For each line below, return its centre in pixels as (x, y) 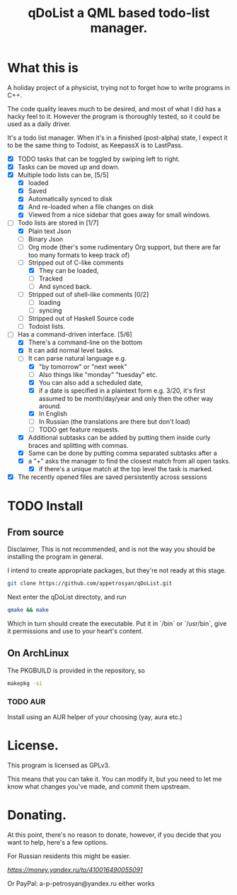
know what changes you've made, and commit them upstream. (99, 786)
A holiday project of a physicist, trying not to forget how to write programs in (119, 87)
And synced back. (65, 286)
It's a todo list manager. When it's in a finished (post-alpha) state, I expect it (117, 137)
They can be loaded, (69, 270)
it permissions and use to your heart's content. (75, 631)
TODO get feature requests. (79, 429)
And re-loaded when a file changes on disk (91, 207)
